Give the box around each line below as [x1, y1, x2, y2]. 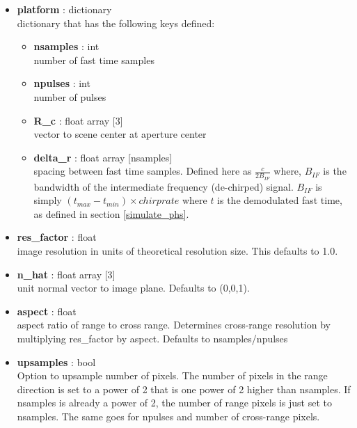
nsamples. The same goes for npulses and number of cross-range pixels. [17, 409, 320, 423]
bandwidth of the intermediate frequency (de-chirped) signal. [33, 179, 294, 193]
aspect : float [17, 303, 77, 318]
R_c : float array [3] [33, 113, 123, 127]
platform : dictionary [17, 2, 112, 16]
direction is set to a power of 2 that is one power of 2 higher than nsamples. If [17, 381, 351, 396]
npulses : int [33, 76, 90, 90]
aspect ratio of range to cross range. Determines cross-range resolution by [17, 317, 331, 332]
